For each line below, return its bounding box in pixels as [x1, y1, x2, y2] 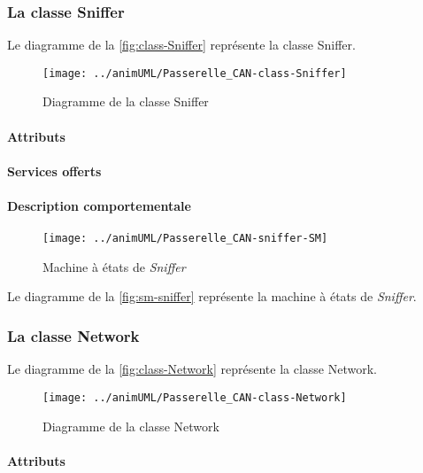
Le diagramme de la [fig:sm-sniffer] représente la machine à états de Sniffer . [7, 287, 417, 306]
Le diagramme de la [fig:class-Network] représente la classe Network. [7, 360, 377, 378]
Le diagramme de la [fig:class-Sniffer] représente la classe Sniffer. [7, 35, 356, 54]
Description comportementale [7, 197, 191, 215]
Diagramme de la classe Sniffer [42, 92, 209, 111]
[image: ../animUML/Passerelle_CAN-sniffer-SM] [42, 232, 328, 245]
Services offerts [7, 161, 102, 180]
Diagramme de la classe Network [42, 416, 219, 435]
